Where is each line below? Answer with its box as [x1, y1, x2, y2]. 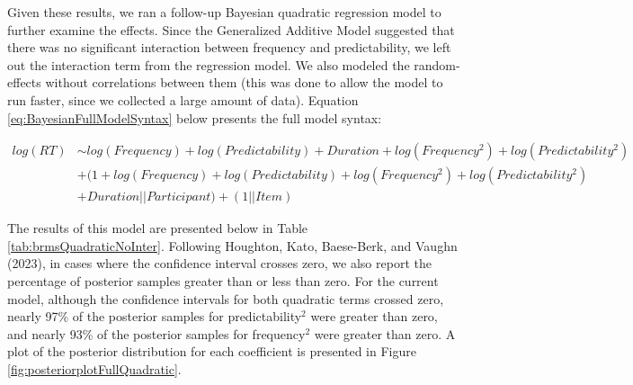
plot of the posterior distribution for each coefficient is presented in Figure [7, 342, 416, 361]
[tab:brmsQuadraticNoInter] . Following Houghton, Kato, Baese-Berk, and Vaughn [7, 236, 458, 255]
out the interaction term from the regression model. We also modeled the [7, 55, 410, 74]
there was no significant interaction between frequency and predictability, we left [7, 38, 451, 57]
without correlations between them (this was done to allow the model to [45, 73, 443, 92]
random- [414, 55, 460, 74]
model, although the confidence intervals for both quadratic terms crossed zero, [7, 289, 444, 308]
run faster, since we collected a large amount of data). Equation [7, 90, 359, 109]
